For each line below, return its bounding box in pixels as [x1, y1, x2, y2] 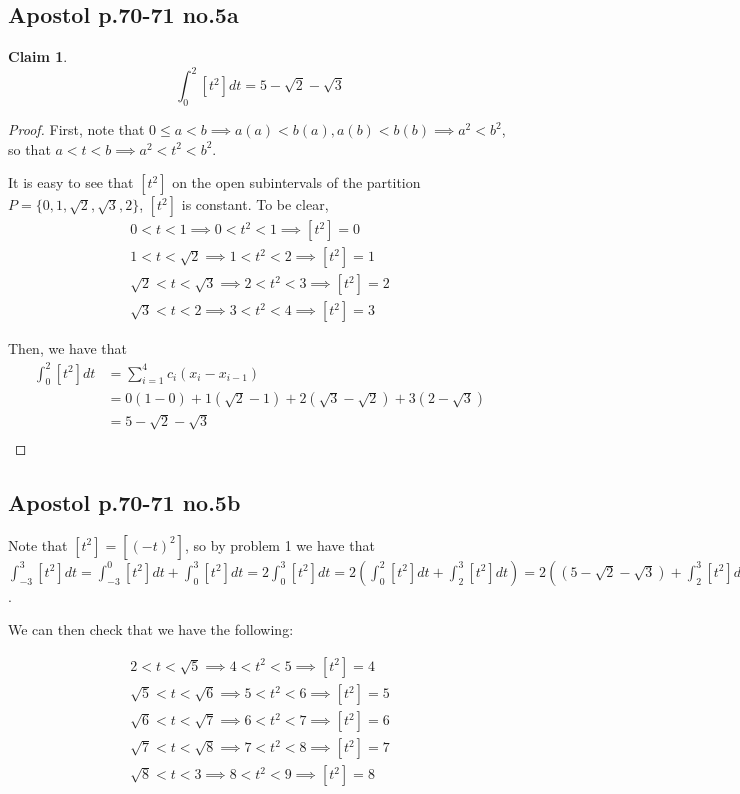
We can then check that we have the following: [8, 619, 294, 640]
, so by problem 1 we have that [185, 534, 375, 555]
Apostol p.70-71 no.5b [8, 486, 241, 517]
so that [8, 138, 51, 159]
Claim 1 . [8, 46, 68, 67]
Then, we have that [8, 338, 127, 359]
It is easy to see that [8, 172, 134, 193]
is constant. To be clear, [181, 194, 329, 215]
